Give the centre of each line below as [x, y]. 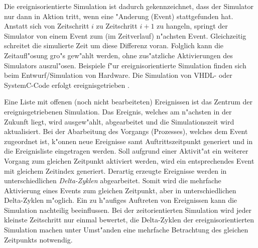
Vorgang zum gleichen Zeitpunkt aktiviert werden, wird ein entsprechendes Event [129, 160]
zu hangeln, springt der [192, 26]
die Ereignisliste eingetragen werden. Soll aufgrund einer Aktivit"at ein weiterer [126, 151]
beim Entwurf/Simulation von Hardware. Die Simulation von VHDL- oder [118, 75]
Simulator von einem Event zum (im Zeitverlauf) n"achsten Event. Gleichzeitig [125, 35]
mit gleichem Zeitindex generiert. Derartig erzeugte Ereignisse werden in [115, 170]
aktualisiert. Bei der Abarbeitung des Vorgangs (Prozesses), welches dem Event [126, 131]
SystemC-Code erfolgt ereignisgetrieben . [67, 85]
